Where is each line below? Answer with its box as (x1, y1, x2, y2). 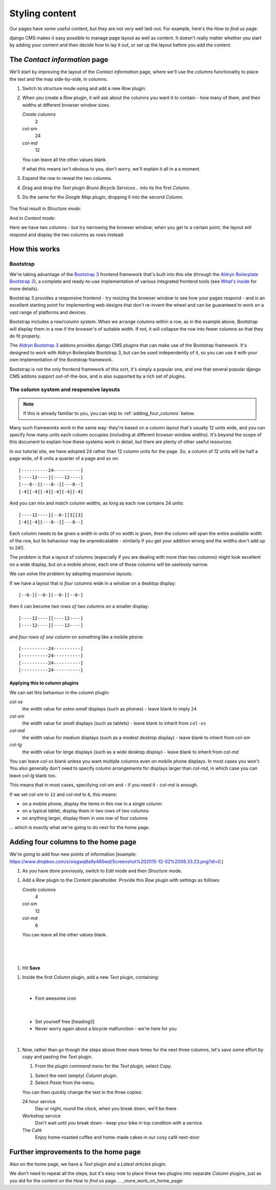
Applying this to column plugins (9, 680, 79, 686)
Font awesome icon (35, 995, 77, 1001)
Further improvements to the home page (9, 1148, 141, 1156)
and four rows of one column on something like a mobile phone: (9, 634, 144, 640)
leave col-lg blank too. (9, 772, 57, 779)
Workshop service (22, 1112, 61, 1119)
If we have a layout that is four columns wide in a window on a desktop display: (9, 580, 176, 586)
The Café (22, 1127, 42, 1133)
